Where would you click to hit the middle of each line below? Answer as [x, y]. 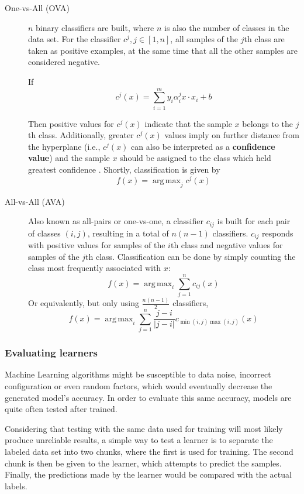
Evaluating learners [51, 353]
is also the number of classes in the [227, 27]
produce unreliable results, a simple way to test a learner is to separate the [139, 440]
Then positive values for [71, 123]
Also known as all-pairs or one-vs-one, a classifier [116, 221]
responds [278, 233]
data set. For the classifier [75, 39]
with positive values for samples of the [97, 245]
